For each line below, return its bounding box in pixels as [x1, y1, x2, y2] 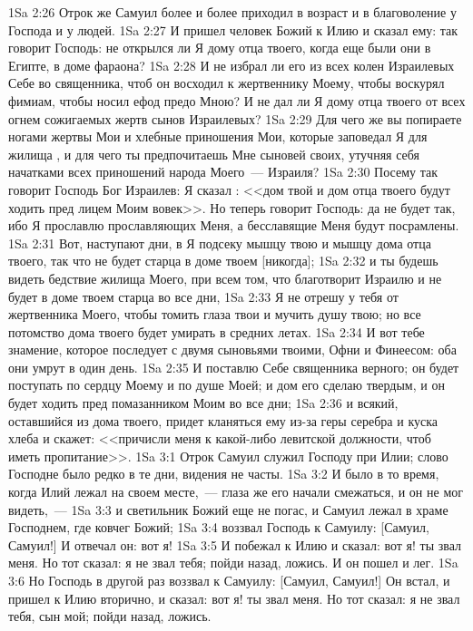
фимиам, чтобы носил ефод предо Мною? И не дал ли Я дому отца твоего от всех [8, 91, 466, 110]
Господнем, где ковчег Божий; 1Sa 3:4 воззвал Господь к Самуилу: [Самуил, [8, 518, 429, 537]
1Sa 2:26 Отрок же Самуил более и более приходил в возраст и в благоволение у [8, 3, 457, 21]
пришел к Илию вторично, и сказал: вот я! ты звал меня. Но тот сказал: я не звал [8, 588, 460, 607]
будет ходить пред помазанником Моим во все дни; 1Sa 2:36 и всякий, [8, 393, 399, 413]
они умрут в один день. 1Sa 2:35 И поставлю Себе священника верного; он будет [8, 357, 459, 376]
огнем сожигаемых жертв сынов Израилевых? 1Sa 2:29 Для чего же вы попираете [8, 109, 462, 128]
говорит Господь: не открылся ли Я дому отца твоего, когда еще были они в [8, 38, 431, 57]
